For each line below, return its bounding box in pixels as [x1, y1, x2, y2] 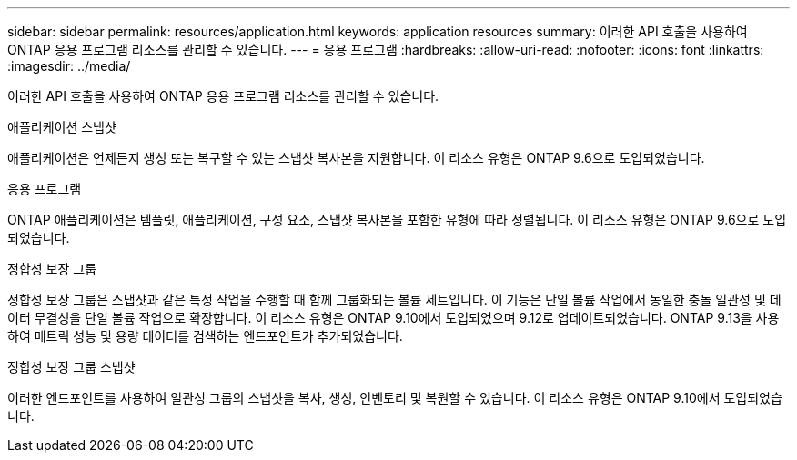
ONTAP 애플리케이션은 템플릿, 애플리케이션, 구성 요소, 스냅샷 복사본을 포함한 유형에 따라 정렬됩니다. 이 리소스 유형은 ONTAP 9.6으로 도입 [7, 212, 787, 227]
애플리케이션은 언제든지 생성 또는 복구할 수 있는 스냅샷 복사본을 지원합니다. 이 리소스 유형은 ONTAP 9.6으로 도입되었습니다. [7, 150, 705, 165]
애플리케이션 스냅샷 [7, 119, 116, 135]
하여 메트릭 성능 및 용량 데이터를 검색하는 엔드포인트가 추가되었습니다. [7, 328, 403, 344]
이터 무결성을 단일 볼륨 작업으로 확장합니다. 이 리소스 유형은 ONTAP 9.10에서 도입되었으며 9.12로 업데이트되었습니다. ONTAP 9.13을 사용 [7, 310, 780, 325]
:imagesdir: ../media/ [7, 58, 131, 74]
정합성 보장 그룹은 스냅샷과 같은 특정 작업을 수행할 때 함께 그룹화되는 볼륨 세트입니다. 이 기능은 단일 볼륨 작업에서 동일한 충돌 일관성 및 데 [7, 292, 782, 307]
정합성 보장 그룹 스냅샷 [7, 359, 136, 375]
